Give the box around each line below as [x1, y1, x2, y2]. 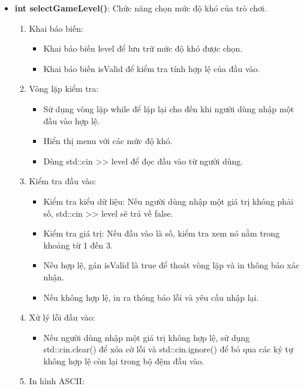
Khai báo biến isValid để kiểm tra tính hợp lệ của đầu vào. [43, 62, 260, 74]
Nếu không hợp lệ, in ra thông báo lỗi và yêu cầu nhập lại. [43, 291, 259, 303]
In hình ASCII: [29, 375, 85, 387]
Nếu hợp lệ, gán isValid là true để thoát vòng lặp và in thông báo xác [43, 259, 300, 271]
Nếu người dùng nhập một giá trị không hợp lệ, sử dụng [43, 331, 250, 343]
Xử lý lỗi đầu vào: [29, 311, 95, 324]
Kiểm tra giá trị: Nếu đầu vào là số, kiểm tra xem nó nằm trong [43, 227, 280, 240]
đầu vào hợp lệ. [43, 114, 100, 127]
